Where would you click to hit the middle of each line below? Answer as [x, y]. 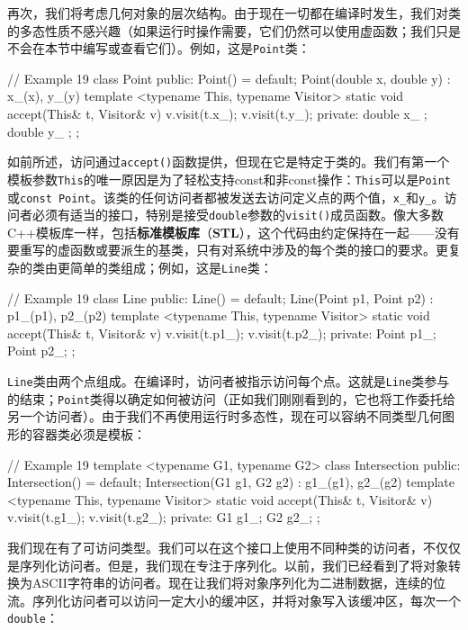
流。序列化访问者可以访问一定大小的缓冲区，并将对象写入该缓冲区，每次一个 [234, 600]
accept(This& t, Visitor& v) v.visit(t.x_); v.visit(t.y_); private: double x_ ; [217, 114]
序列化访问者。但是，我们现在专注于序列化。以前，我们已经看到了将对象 [234, 565]
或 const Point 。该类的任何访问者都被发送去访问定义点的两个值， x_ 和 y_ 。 [226, 197]
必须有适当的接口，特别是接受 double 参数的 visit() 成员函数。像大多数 [238, 215]
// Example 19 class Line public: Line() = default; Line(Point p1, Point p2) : [220, 297]
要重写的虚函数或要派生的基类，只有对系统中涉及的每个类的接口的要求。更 [228, 250]
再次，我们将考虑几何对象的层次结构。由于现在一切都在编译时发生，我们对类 [234, 13]
